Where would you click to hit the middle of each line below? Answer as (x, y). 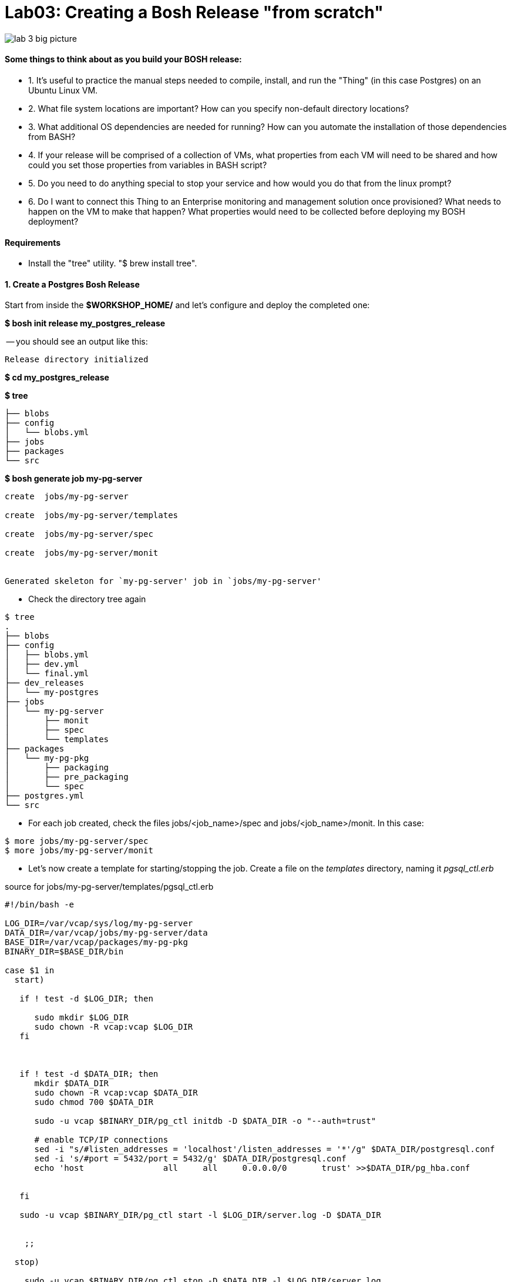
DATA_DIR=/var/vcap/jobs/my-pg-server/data (106, 933)
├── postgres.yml (44, 796)
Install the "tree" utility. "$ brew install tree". (113, 263)
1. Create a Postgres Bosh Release (72, 284)
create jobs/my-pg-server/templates (92, 515)
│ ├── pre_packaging (67, 777)
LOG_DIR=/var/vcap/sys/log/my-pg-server (99, 924)
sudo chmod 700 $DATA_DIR (94, 1102)
